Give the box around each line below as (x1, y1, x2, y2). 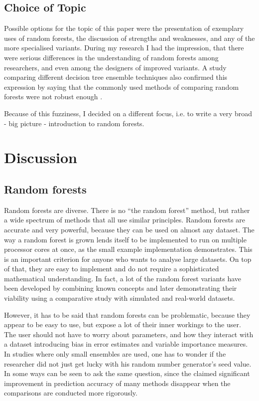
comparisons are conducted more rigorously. (4, 388, 137, 398)
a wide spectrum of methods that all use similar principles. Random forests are (4, 214, 245, 225)
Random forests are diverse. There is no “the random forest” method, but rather (4, 204, 250, 215)
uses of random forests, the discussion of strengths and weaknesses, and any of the (4, 32, 255, 43)
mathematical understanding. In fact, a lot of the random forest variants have (4, 273, 242, 283)
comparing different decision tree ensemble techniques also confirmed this (4, 72, 228, 82)
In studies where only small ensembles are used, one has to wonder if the (4, 349, 226, 359)
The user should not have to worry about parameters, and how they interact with (4, 329, 254, 339)
